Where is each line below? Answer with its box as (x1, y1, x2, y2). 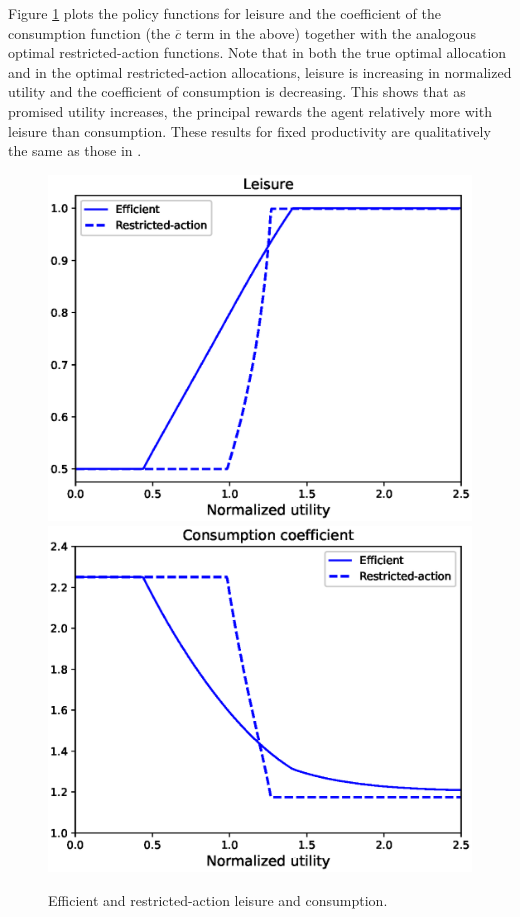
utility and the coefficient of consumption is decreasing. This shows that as (8, 81, 466, 102)
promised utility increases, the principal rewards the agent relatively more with (8, 100, 492, 121)
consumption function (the (8, 22, 171, 43)
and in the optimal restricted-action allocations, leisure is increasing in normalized (8, 61, 512, 82)
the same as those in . (8, 140, 142, 161)
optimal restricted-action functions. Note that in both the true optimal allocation (8, 42, 507, 63)
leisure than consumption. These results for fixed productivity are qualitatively (8, 120, 491, 141)
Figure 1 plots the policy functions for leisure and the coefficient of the (8, 3, 441, 23)
